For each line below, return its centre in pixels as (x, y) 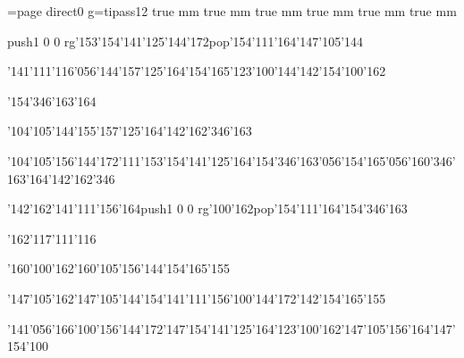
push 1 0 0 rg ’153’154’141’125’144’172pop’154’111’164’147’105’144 (186, 41)
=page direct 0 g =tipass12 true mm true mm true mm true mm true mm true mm (232, 11)
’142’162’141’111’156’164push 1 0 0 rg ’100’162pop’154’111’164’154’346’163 (207, 208)
